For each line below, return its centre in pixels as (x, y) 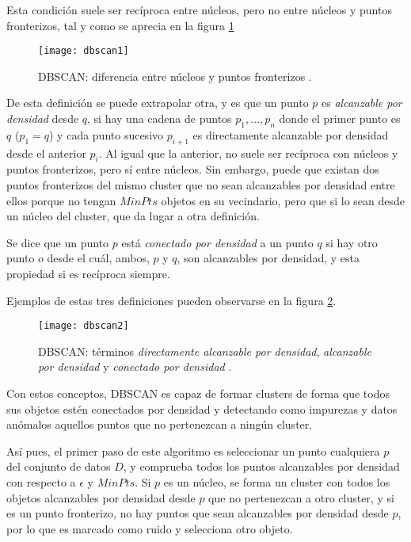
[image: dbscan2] (84, 326)
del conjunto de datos (59, 466)
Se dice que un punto (58, 242)
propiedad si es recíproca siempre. (88, 273)
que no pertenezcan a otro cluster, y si (301, 497)
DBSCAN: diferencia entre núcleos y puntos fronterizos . (175, 76)
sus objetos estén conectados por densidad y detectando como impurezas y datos (202, 408)
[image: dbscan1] (84, 51)
